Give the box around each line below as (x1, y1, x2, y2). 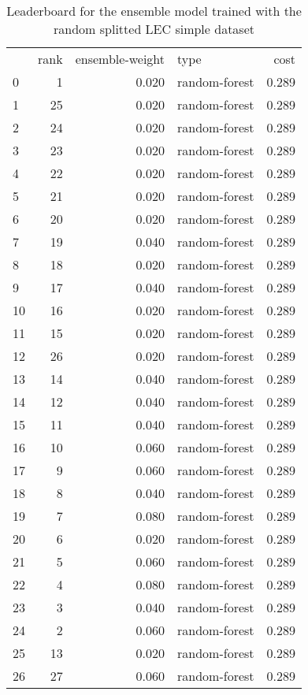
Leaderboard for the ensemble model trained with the (6, 2, 302, 20)
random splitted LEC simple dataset (54, 20, 254, 38)
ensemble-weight (75, 50, 165, 68)
